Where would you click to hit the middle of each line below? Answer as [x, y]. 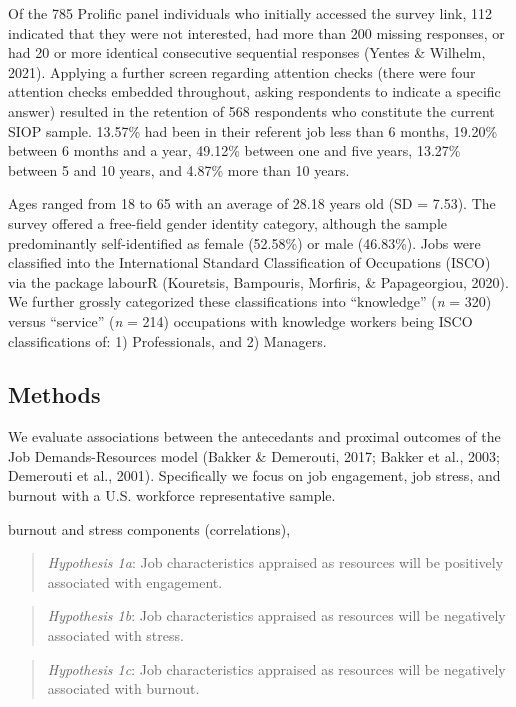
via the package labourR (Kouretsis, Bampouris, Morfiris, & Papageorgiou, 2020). [258, 281]
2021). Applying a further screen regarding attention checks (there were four [242, 71]
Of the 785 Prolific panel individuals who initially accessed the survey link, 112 [250, 13]
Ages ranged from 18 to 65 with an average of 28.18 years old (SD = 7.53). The [252, 203]
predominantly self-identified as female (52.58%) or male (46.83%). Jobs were [244, 242]
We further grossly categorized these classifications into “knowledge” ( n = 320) [250, 301]
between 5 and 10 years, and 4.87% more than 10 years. [179, 169]
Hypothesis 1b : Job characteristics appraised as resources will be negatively [276, 615]
